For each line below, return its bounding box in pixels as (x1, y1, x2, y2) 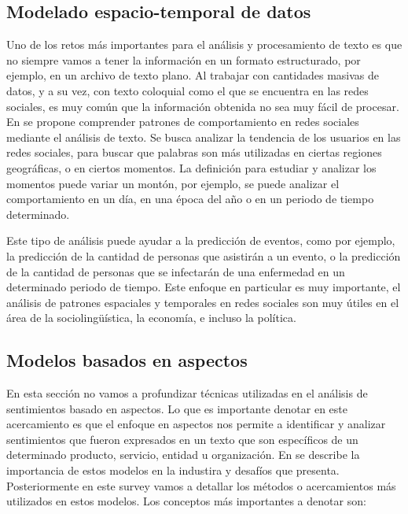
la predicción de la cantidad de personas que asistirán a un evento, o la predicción (6, 247, 401, 264)
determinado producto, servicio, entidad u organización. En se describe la (6, 446, 360, 463)
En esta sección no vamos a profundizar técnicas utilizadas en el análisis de (6, 385, 368, 401)
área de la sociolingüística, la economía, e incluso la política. (6, 309, 296, 326)
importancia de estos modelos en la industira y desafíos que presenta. (6, 462, 340, 479)
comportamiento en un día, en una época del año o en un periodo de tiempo (6, 190, 374, 207)
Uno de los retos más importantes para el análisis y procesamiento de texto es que (6, 36, 402, 53)
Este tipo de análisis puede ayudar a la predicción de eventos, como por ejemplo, (6, 232, 395, 249)
